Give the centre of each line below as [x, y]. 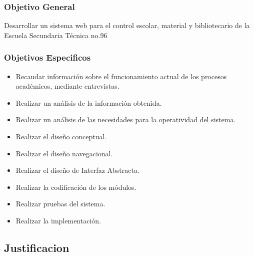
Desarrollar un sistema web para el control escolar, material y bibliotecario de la [127, 25]
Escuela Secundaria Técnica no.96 [56, 35]
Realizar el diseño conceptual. [61, 136]
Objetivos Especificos [47, 57]
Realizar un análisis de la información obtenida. [89, 102]
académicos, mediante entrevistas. [67, 86]
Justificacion [37, 247]
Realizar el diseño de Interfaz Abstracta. [77, 170]
